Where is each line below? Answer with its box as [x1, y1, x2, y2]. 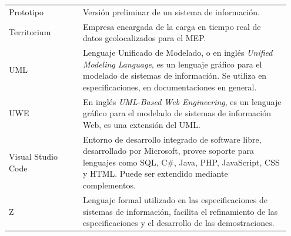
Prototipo [9, 5, 44, 18]
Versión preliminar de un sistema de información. [82, 5, 260, 18]
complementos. [82, 179, 136, 191]
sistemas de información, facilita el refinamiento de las [82, 205, 278, 217]
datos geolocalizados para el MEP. [82, 32, 206, 44]
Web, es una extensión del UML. [82, 118, 200, 130]
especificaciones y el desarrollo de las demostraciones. [82, 217, 275, 229]
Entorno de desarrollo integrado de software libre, [82, 133, 262, 145]
